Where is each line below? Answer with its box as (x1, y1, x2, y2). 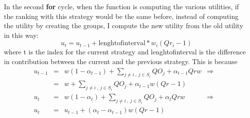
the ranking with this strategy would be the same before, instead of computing (4, 11, 239, 21)
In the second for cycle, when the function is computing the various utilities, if (4, 1, 239, 11)
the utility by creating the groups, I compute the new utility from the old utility (4, 20, 243, 31)
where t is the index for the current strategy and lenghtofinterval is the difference (4, 47, 246, 57)
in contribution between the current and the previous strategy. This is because (4, 56, 238, 66)
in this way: (4, 30, 39, 40)
